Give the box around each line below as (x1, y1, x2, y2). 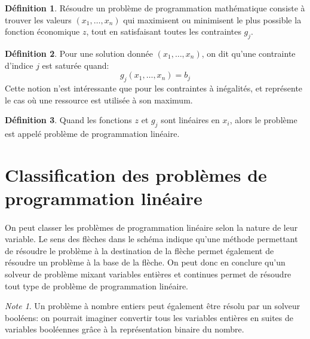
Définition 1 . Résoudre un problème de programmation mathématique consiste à (5, 2, 305, 14)
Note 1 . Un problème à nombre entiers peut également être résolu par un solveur (5, 300, 300, 312)
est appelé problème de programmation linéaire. (5, 127, 180, 139)
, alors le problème (229, 114, 297, 126)
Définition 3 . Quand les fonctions (5, 114, 132, 126)
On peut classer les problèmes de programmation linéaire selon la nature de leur (5, 221, 298, 233)
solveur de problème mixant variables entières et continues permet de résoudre (5, 268, 291, 280)
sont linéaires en (161, 114, 220, 126)
